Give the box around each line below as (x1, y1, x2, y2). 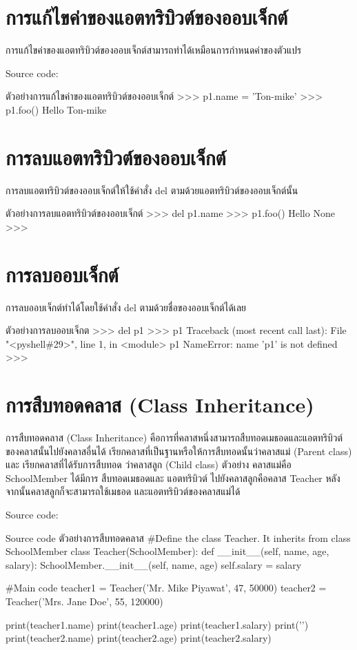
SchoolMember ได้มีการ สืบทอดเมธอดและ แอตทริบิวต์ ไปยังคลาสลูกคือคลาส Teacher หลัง (6, 470, 340, 485)
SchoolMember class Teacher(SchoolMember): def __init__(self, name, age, (6, 544, 329, 558)
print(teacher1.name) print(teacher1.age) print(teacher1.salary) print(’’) (6, 617, 309, 631)
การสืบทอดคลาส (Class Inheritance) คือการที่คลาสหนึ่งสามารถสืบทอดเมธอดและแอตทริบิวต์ (6, 430, 343, 445)
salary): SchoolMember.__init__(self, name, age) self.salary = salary (6, 557, 302, 572)
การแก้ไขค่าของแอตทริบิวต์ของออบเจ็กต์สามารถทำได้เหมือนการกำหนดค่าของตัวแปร (6, 43, 302, 57)
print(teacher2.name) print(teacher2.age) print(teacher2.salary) (6, 631, 272, 645)
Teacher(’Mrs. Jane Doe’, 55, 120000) (6, 594, 163, 608)
